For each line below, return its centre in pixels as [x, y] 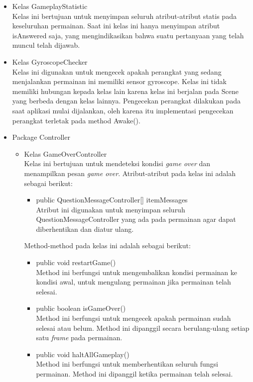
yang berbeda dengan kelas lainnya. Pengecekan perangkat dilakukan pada [126, 101]
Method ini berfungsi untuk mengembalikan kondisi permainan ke [136, 272]
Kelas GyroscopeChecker [50, 61]
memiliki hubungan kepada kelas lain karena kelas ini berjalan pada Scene [125, 91]
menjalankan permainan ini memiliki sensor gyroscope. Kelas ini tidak [119, 81]
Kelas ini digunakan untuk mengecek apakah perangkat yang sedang [117, 71]
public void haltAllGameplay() [83, 354]
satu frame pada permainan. [79, 337]
